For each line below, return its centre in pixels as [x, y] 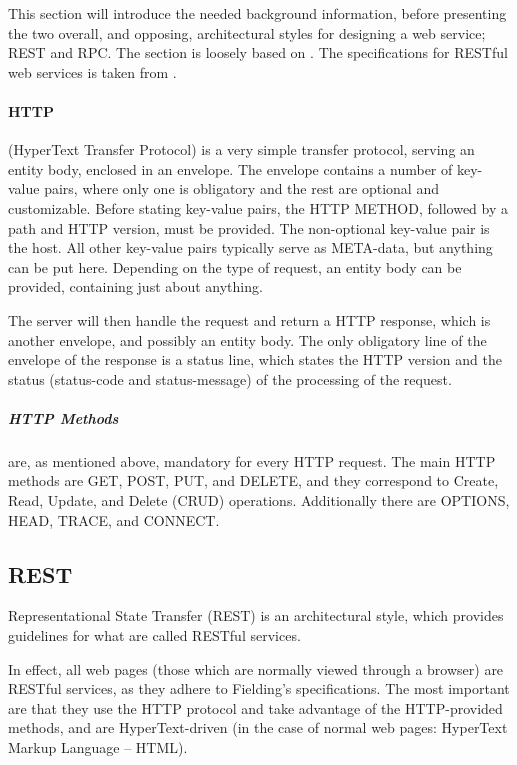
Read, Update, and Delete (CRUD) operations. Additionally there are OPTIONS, [259, 500]
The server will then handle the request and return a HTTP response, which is [249, 319]
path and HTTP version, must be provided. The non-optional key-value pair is [249, 227]
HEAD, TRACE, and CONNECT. [114, 519]
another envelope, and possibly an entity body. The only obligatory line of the [247, 339]
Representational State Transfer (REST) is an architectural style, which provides [256, 615]
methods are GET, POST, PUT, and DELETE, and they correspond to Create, [253, 480]
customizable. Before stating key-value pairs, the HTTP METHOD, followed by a [258, 207]
